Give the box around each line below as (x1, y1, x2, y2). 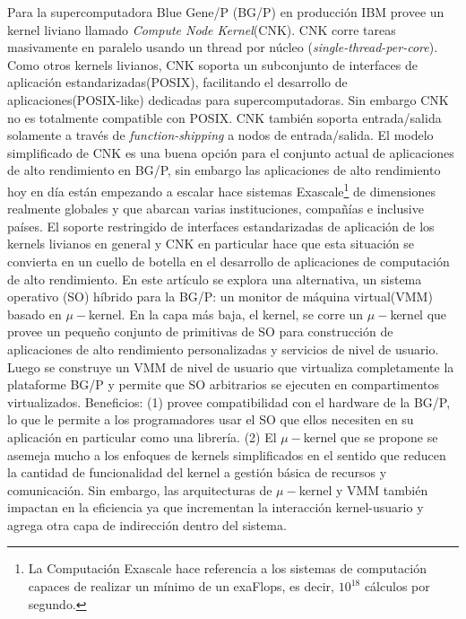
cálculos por (364, 577, 430, 596)
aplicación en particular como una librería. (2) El (7, 427, 277, 446)
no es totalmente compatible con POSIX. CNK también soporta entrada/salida (7, 108, 442, 126)
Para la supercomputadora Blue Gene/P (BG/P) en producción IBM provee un (7, 3, 444, 21)
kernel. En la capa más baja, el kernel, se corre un (89, 304, 364, 323)
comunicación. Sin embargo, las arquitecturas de (7, 480, 272, 499)
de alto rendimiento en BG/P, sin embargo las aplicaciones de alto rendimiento (7, 161, 441, 179)
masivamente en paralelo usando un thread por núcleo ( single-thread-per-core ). (7, 38, 438, 57)
